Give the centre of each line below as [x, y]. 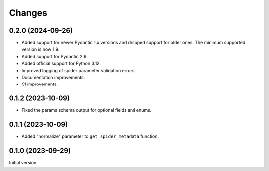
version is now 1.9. [41, 49]
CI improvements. [40, 84]
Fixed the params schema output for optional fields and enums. [87, 110]
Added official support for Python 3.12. [61, 63]
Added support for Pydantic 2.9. [55, 56]
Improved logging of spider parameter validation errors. [79, 70]
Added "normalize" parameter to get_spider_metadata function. [90, 136]
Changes [28, 13]
